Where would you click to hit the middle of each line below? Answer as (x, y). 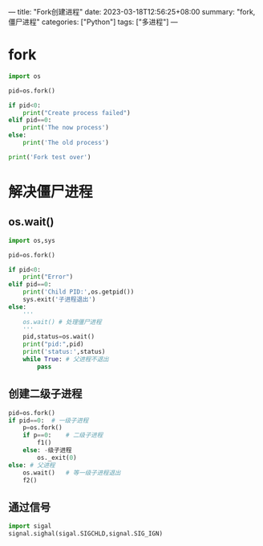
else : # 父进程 (32, 465)
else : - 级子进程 (47, 450)
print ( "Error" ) (48, 277)
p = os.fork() (42, 428)
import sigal (30, 526)
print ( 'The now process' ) (66, 128)
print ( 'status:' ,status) (64, 352)
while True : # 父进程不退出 (66, 359)
